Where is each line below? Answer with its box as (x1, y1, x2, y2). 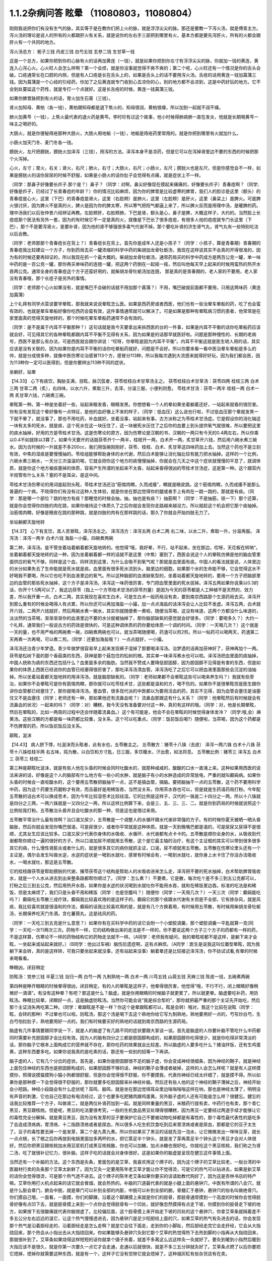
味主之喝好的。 (9, 121, 40, 127)
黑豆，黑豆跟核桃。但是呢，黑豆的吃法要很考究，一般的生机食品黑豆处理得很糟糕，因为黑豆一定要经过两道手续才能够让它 (9, 1107, 261, 1113)
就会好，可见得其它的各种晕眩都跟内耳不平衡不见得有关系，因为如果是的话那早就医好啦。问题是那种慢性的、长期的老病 (9, 331, 256, 337)
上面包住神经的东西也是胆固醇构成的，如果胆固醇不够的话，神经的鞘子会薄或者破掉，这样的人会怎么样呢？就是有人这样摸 (9, 1065, 261, 1071)
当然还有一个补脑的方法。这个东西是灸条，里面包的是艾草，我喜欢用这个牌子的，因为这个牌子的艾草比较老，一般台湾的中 (9, 1159, 261, 1165)
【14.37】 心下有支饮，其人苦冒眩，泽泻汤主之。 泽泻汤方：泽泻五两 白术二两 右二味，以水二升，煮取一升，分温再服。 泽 (9, 528, 260, 534)
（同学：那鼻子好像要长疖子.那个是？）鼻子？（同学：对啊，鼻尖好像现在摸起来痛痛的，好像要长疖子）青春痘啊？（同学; (9, 181, 259, 187)
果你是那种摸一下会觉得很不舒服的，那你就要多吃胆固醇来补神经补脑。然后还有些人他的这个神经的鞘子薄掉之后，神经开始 (9, 1079, 261, 1085)
